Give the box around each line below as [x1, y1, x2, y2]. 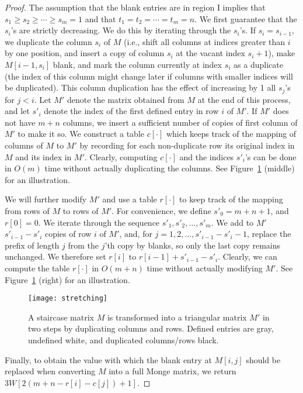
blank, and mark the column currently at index [53, 58, 222, 70]
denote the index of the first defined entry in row [44, 105, 219, 117]
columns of [5, 139, 43, 151]
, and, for [119, 227, 152, 240]
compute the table [5, 261, 70, 274]
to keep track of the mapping [179, 193, 283, 205]
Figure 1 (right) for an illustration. [5, 273, 130, 285]
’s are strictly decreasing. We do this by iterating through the [11, 24, 231, 36]
